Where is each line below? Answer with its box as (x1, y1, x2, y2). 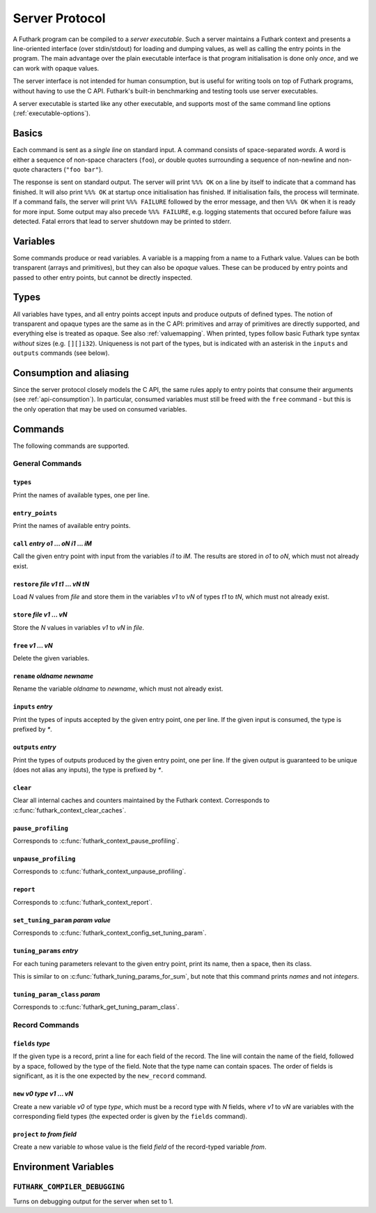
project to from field (13, 1130, 77, 1138)
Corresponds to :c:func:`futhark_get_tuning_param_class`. (13, 1003, 180, 1011)
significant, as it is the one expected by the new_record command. (13, 1071, 207, 1080)
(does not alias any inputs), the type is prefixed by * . (13, 765, 164, 774)
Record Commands (13, 1020, 79, 1030)
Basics (13, 128, 43, 140)
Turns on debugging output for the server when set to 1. (13, 1197, 173, 1205)
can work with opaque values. (13, 63, 100, 73)
